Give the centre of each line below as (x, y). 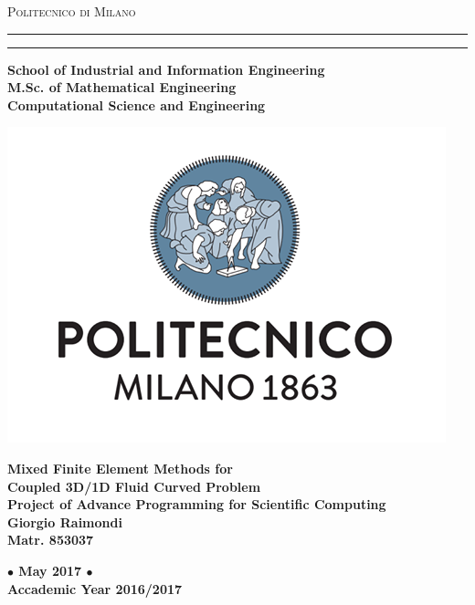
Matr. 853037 (51, 540)
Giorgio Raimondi (65, 522)
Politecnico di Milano (72, 11)
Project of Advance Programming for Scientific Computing (197, 504)
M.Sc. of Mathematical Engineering (122, 87)
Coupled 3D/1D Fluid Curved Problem (134, 486)
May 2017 (50, 570)
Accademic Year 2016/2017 (95, 588)
